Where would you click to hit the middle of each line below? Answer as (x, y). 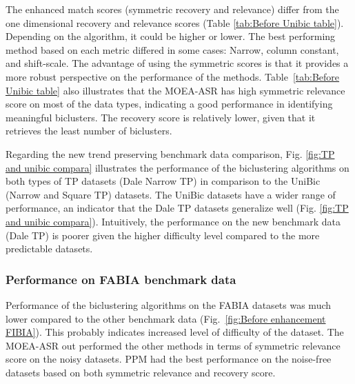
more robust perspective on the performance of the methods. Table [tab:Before (173, 76)
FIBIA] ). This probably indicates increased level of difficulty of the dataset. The (175, 332)
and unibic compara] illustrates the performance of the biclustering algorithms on (177, 167)
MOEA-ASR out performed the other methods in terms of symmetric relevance (173, 345)
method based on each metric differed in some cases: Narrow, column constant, (172, 49)
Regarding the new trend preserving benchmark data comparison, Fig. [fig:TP (170, 153)
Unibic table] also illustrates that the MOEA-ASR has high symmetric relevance (175, 90)
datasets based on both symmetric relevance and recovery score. (141, 372)
